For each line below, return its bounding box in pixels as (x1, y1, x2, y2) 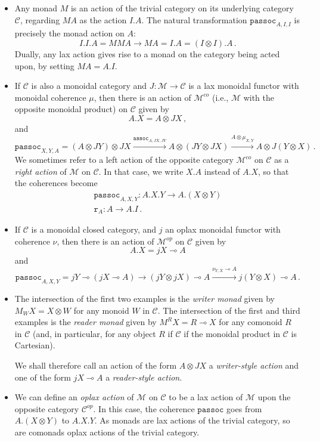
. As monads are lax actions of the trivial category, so (94, 414, 290, 426)
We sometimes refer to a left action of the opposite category (14, 153, 234, 166)
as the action (79, 13, 127, 26)
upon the (257, 391, 291, 403)
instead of (204, 165, 240, 177)
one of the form (14, 370, 71, 383)
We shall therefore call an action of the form (14, 358, 177, 371)
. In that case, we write (98, 165, 184, 177)
